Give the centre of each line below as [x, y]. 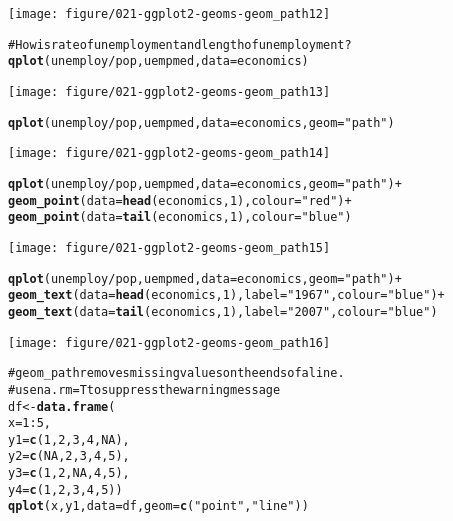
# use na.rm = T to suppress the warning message [144, 389]
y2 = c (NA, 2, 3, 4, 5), [69, 456]
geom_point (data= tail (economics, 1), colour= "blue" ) [180, 217]
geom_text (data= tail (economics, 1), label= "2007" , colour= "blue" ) [223, 311]
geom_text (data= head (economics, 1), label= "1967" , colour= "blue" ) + [226, 295]
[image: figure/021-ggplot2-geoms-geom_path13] [169, 91]
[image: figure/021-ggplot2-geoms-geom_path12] [169, 14]
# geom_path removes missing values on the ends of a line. [176, 373]
